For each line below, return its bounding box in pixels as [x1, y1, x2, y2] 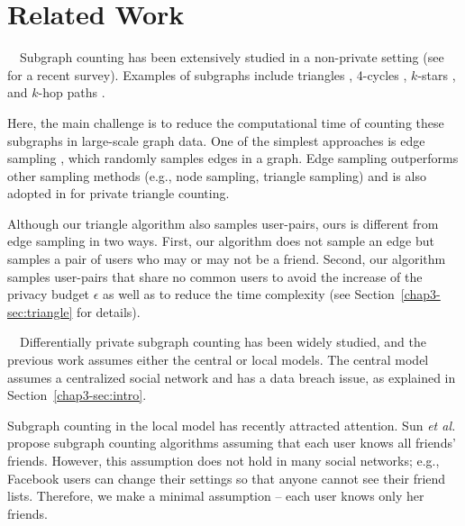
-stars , [417, 65, 456, 84]
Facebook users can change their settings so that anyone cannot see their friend [7, 468, 446, 487]
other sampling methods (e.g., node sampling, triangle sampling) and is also [7, 166, 426, 185]
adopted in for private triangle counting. [7, 184, 230, 203]
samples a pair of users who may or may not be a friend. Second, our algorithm [7, 249, 446, 268]
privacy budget [7, 285, 90, 304]
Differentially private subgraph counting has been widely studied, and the [19, 332, 426, 351]
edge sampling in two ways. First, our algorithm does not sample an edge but [7, 231, 434, 250]
